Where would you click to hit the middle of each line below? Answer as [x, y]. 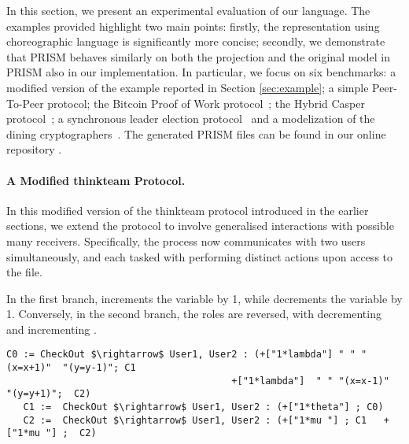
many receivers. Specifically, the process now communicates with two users [186, 240]
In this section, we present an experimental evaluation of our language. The [188, 10]
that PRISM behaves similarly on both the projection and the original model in [198, 56]
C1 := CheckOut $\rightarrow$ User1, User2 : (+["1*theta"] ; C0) [203, 407]
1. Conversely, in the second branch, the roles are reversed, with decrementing [194, 314]
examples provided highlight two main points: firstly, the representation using [193, 26]
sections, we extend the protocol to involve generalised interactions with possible [200, 226]
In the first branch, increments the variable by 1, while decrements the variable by [204, 298]
